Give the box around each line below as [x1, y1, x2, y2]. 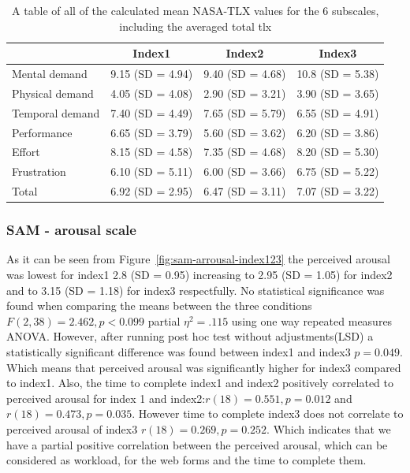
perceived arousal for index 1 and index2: [6, 389, 206, 406]
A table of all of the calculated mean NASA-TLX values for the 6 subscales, [12, 2, 379, 18]
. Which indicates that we [266, 420, 391, 437]
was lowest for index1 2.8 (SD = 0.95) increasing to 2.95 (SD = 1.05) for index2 [6, 266, 393, 282]
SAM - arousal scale [6, 220, 136, 240]
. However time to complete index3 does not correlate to [132, 405, 404, 422]
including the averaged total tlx [119, 17, 272, 34]
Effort [12, 143, 40, 160]
